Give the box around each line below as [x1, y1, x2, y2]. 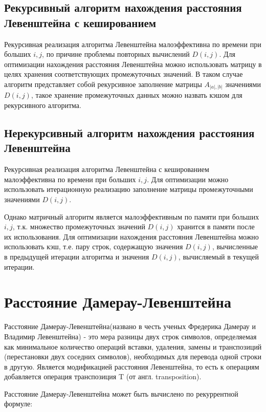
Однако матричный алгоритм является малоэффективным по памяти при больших [4, 211, 259, 222]
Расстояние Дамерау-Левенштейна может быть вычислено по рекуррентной [4, 388, 238, 399]
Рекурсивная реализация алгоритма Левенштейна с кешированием [4, 164, 209, 175]
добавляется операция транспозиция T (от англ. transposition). [4, 371, 202, 382]
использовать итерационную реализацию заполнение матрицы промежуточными [4, 184, 253, 194]
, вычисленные [212, 241, 258, 252]
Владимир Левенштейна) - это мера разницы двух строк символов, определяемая [4, 331, 257, 341]
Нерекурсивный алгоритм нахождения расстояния [4, 125, 255, 141]
